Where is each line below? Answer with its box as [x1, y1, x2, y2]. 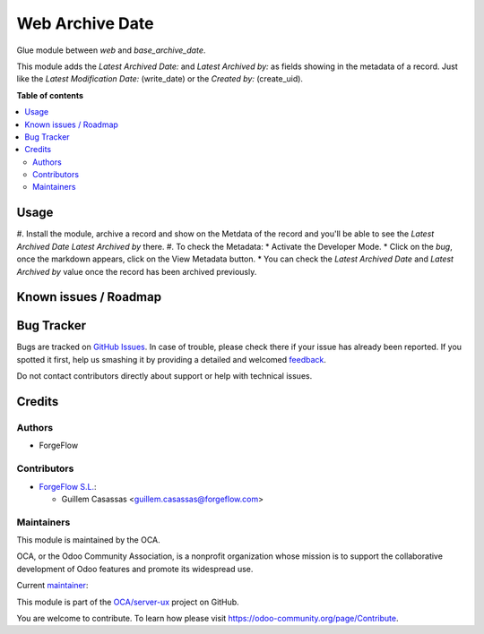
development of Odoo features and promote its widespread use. [16, 563, 254, 574]
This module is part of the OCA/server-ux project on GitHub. [16, 596, 239, 607]
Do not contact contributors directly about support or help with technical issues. [16, 371, 313, 381]
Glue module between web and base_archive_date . [16, 45, 206, 56]
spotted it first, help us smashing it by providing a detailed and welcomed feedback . [16, 354, 327, 364]
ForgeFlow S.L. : [39, 481, 98, 492]
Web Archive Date [16, 13, 154, 33]
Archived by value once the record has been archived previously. [16, 266, 257, 277]
